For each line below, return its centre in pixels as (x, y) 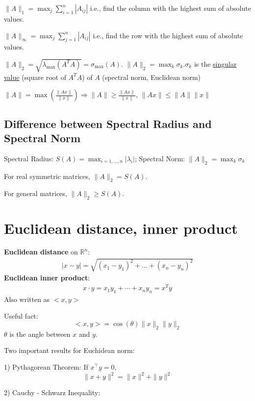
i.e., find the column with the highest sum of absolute (170, 8)
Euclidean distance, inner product (121, 228)
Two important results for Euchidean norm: (69, 350)
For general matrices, (36, 193)
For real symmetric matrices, (47, 176)
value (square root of (35, 77)
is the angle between (40, 334)
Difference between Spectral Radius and (108, 123)
